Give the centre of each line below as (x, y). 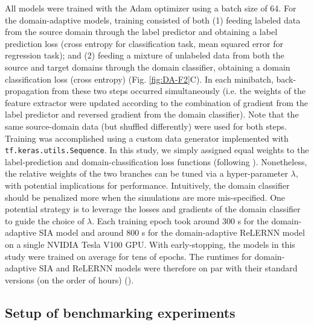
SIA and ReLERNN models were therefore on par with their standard (168, 268)
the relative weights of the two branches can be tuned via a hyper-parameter (146, 173)
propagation (27, 91)
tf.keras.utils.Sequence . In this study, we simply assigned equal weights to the (157, 150)
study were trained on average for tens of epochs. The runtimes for (128, 256)
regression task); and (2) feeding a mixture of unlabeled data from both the (145, 55)
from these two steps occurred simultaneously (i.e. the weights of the (178, 91)
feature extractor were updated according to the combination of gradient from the (156, 102)
